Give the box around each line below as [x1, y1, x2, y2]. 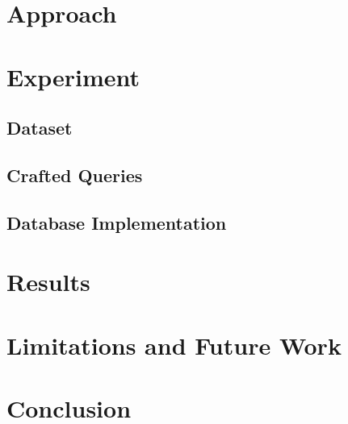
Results [6, 265, 90, 298]
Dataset [6, 115, 73, 140]
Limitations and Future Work [6, 328, 342, 361]
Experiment [6, 60, 140, 93]
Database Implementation [6, 210, 227, 235]
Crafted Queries [6, 162, 143, 187]
